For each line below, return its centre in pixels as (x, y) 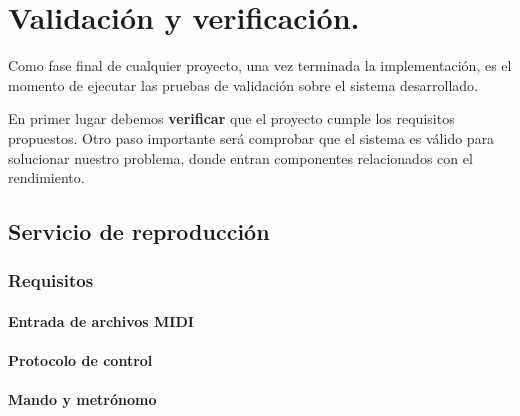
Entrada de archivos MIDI (101, 320)
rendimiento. (46, 177)
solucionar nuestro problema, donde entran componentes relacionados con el (240, 157)
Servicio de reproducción (139, 231)
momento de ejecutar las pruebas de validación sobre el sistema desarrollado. (243, 84)
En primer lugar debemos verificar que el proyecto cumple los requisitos (231, 118)
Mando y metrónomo (82, 399)
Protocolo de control (80, 360)
